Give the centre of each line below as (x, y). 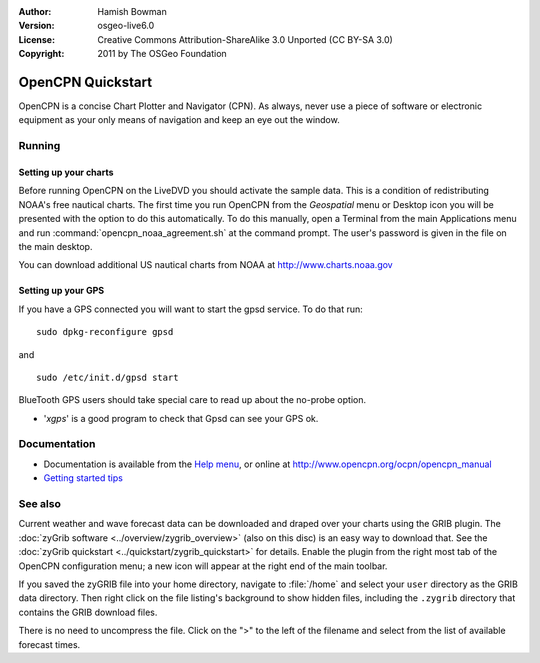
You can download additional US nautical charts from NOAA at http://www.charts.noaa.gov (206, 265)
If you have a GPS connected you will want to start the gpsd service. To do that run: (191, 309)
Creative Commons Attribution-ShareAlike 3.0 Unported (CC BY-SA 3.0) (245, 39)
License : (36, 39)
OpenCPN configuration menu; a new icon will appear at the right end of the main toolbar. (203, 566)
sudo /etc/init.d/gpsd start (107, 377)
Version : (36, 26)
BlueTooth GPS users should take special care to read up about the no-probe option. (192, 400)
